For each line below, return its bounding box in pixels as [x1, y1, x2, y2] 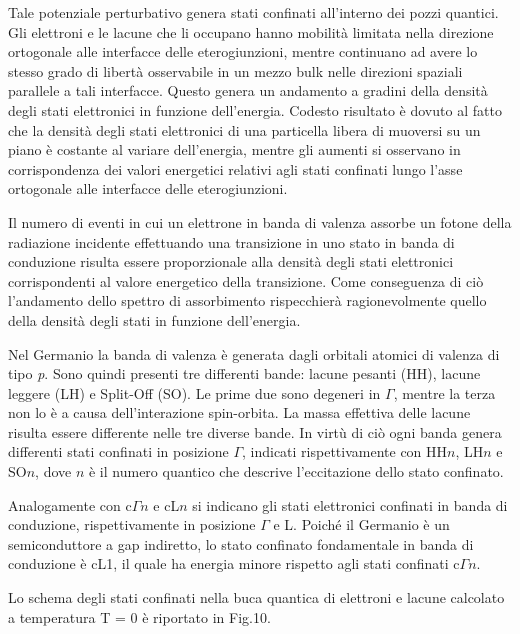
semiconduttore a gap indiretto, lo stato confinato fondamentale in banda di [8, 533, 474, 554]
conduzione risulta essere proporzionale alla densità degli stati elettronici [8, 251, 454, 272]
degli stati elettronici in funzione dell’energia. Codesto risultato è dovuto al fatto [8, 99, 502, 120]
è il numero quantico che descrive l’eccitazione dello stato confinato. [88, 461, 504, 482]
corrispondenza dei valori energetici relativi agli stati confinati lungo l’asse [8, 158, 463, 179]
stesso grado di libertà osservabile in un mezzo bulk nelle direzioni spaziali [8, 60, 463, 81]
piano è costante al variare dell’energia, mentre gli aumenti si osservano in [8, 139, 461, 160]
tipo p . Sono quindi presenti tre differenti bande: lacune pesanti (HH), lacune [8, 363, 481, 384]
